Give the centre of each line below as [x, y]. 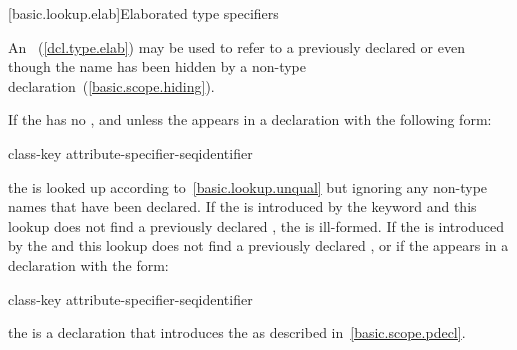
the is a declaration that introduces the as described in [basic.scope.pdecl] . [237, 332]
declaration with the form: [88, 264]
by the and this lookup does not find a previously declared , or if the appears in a [258, 245]
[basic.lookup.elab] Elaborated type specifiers [143, 13]
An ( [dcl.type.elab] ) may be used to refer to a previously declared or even [236, 46]
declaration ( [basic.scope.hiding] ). [111, 85]
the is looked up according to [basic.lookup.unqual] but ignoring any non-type [248, 186]
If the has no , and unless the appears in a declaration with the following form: [250, 119]
